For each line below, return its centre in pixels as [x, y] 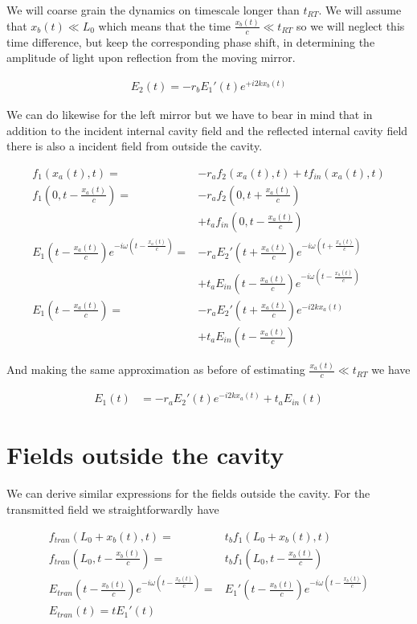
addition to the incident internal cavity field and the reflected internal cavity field [207, 130]
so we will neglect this [351, 25]
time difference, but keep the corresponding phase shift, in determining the [191, 41]
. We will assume [360, 10]
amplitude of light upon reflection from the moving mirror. [151, 57]
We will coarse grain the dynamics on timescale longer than [153, 10]
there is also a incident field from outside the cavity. [135, 146]
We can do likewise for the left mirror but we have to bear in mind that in [190, 115]
